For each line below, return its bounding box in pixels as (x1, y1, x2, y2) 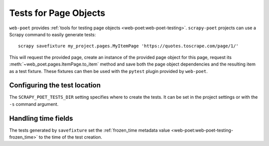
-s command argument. (9, 101, 59, 107)
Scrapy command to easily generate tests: (9, 31, 96, 37)
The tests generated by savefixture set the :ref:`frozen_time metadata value (9, 127, 170, 133)
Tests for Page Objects (9, 7, 106, 18)
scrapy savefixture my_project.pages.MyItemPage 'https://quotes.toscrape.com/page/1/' (18, 43, 239, 49)
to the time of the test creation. (38, 134, 102, 140)
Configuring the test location (9, 81, 101, 89)
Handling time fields (9, 114, 73, 123)
